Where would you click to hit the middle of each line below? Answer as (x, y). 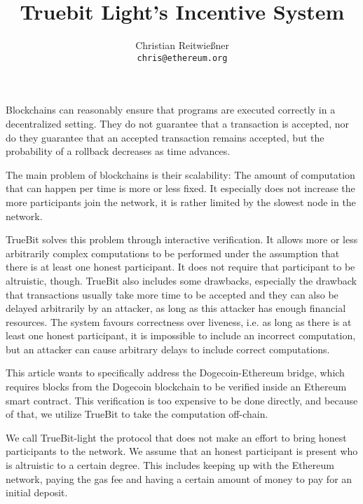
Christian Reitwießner (182, 45)
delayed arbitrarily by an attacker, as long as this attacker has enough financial (176, 308)
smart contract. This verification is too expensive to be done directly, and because (182, 400)
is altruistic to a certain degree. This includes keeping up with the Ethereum (170, 465)
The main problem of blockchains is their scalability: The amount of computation (180, 174)
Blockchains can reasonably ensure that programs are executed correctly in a (171, 110)
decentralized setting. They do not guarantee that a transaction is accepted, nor (177, 123)
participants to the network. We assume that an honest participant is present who (182, 451)
